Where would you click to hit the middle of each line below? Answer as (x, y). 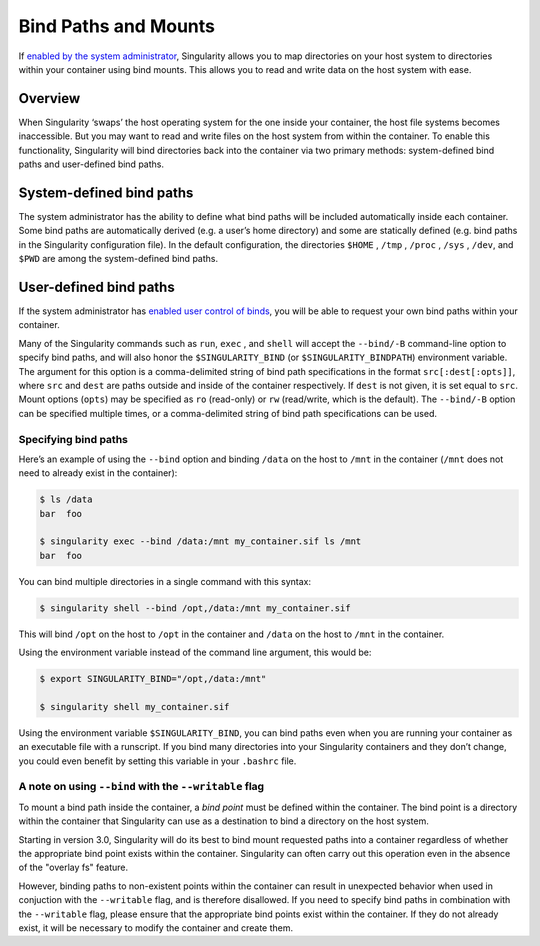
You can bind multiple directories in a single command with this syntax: (165, 581)
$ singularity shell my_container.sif (134, 706)
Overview (49, 98)
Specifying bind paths (73, 439)
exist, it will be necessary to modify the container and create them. (156, 927)
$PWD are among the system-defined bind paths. (118, 259)
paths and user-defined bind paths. (91, 164)
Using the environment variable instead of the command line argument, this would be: (195, 652)
